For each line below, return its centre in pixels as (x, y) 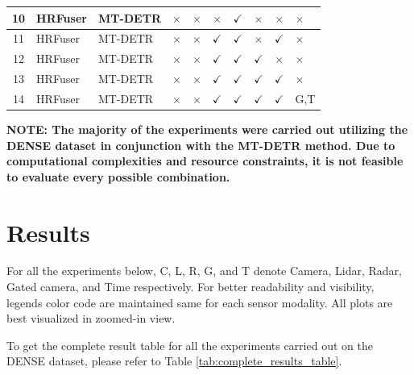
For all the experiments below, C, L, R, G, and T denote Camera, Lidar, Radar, (204, 271)
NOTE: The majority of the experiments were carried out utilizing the (207, 129)
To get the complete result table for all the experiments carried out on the (190, 345)
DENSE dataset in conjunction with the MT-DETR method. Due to (201, 145)
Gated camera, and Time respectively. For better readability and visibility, (190, 287)
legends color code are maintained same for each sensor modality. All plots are (200, 302)
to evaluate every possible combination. (118, 176)
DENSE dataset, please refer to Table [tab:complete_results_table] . (174, 361)
